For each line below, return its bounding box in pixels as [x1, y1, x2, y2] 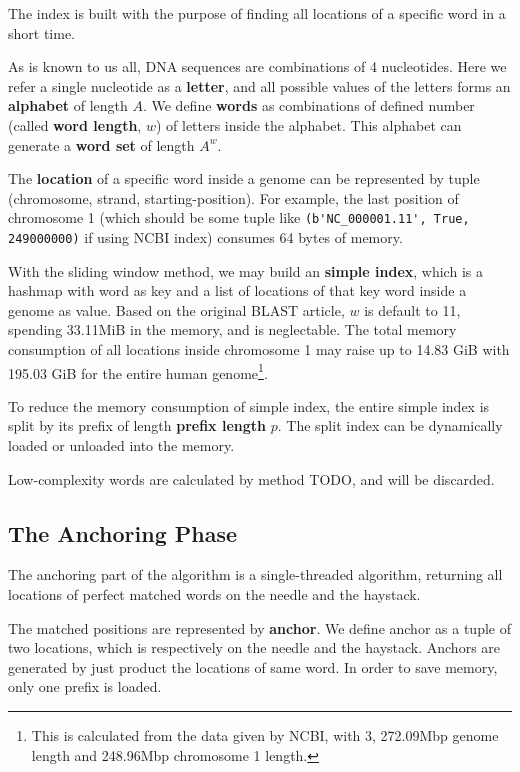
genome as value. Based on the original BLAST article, [8, 299, 345, 320]
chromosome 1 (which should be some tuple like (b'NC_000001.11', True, [8, 207, 470, 228]
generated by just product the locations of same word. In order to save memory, [8, 656, 498, 677]
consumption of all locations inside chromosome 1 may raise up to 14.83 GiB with [8, 339, 510, 360]
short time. [8, 22, 76, 43]
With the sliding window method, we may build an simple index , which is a [8, 260, 483, 281]
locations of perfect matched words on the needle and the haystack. [8, 584, 421, 605]
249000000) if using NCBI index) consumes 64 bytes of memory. [8, 227, 403, 247]
